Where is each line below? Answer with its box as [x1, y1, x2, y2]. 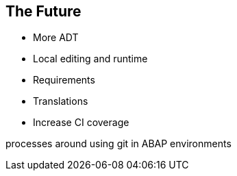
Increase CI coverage [33, 116, 129, 129]
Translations [33, 95, 88, 108]
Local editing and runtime [33, 53, 148, 65]
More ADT [33, 32, 79, 44]
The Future [5, 3, 82, 20]
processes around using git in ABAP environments [5, 138, 232, 150]
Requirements [33, 74, 95, 86]
